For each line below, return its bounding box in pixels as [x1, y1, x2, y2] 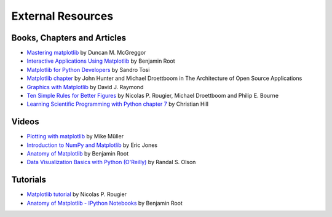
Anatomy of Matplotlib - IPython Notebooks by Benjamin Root [26, 199, 183, 207]
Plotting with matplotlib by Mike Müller [26, 133, 124, 140]
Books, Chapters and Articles [11, 33, 127, 43]
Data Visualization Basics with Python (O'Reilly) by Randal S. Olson [26, 159, 196, 166]
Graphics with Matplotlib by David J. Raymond [26, 83, 144, 90]
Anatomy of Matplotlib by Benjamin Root [26, 150, 129, 157]
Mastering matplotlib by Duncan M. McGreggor [26, 49, 146, 57]
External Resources [11, 9, 114, 23]
